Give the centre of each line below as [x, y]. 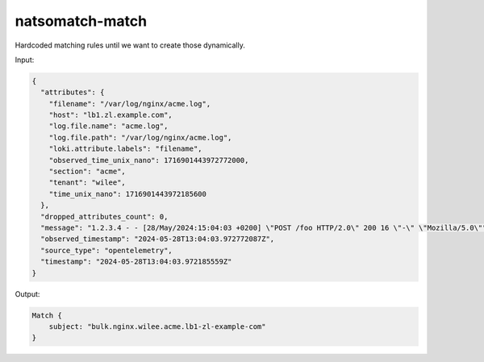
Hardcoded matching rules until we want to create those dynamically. [130, 45]
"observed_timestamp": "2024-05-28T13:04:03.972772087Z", [158, 239]
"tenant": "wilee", [88, 183]
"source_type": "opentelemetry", [106, 250]
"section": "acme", [88, 172]
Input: [25, 60]
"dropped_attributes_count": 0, [104, 216]
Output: [27, 293]
